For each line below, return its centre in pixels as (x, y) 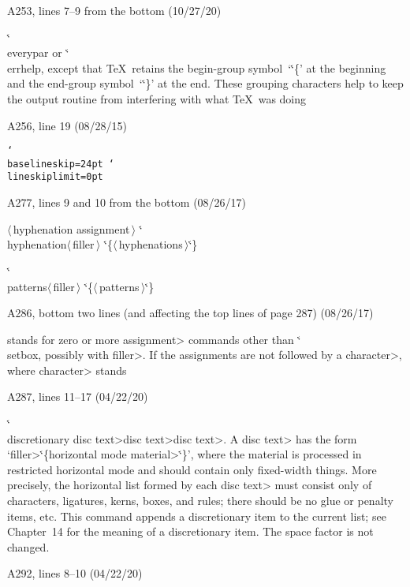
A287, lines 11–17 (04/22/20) (78, 396)
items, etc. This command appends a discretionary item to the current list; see (197, 516)
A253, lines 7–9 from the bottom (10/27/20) (114, 10)
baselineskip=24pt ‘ (61, 164)
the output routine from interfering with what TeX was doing (157, 98)
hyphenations (151, 244)
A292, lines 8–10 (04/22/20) (75, 573)
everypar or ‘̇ (38, 52)
